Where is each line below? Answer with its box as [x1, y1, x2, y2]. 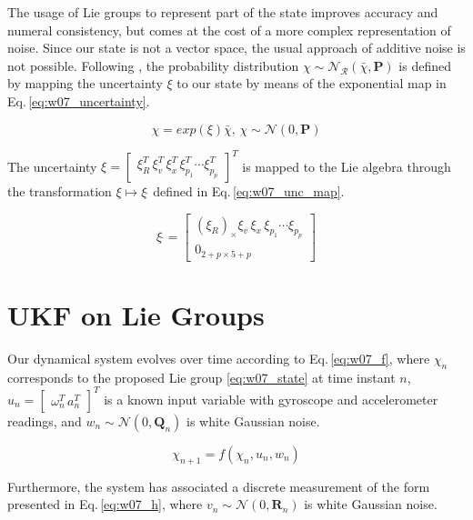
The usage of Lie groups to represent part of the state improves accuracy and [7, 3, 438, 21]
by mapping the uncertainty [7, 74, 163, 93]
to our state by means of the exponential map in [176, 74, 447, 93]
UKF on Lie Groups [7, 296, 265, 334]
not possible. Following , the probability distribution [7, 55, 299, 75]
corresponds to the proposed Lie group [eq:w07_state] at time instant [7, 367, 396, 386]
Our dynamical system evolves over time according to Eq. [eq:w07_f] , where [7, 349, 430, 368]
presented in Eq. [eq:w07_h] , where [7, 495, 203, 514]
